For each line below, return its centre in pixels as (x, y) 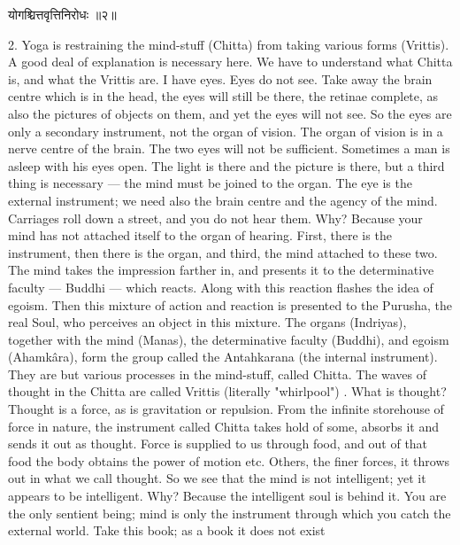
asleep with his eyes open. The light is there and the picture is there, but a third (226, 165)
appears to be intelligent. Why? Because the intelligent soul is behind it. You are (227, 496)
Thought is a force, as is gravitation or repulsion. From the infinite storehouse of (226, 409)
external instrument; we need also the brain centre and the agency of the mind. (223, 200)
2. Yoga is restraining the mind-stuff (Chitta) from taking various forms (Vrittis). (229, 44)
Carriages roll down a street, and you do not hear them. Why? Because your (215, 218)
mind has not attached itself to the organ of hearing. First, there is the (200, 235)
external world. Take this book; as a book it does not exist (167, 530)
